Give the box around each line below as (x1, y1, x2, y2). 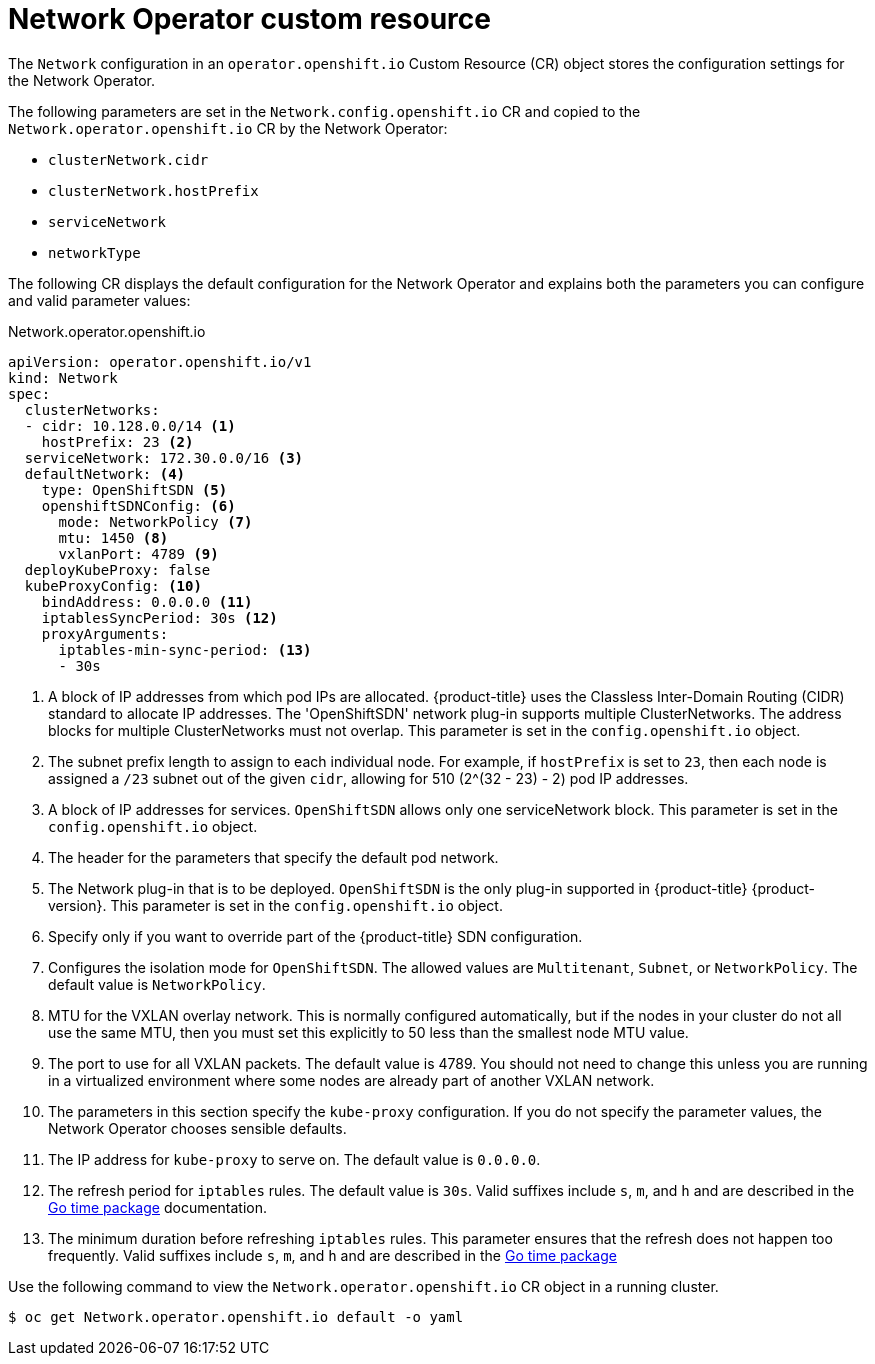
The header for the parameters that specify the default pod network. (48, 848, 499, 866)
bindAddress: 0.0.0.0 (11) (41, 593, 253, 610)
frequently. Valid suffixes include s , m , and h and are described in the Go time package (48, 1246, 617, 1264)
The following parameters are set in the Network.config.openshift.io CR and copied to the (8, 102, 641, 120)
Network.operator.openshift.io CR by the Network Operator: (8, 119, 448, 137)
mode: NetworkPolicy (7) (58, 513, 253, 530)
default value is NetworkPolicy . (48, 975, 266, 993)
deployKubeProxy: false (24, 561, 211, 578)
